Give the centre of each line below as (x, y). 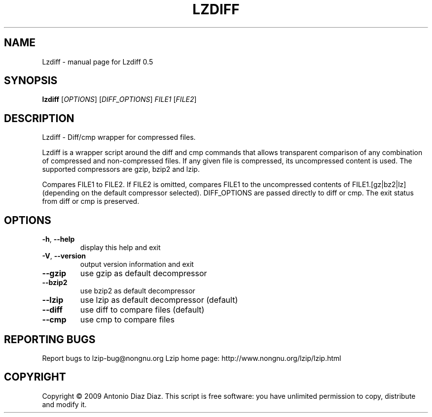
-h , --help (58, 239)
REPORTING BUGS (50, 339)
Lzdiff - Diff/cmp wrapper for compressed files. (119, 137)
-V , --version (64, 256)
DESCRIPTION (39, 118)
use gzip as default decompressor (144, 273)
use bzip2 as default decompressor (138, 291)
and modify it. (64, 404)
